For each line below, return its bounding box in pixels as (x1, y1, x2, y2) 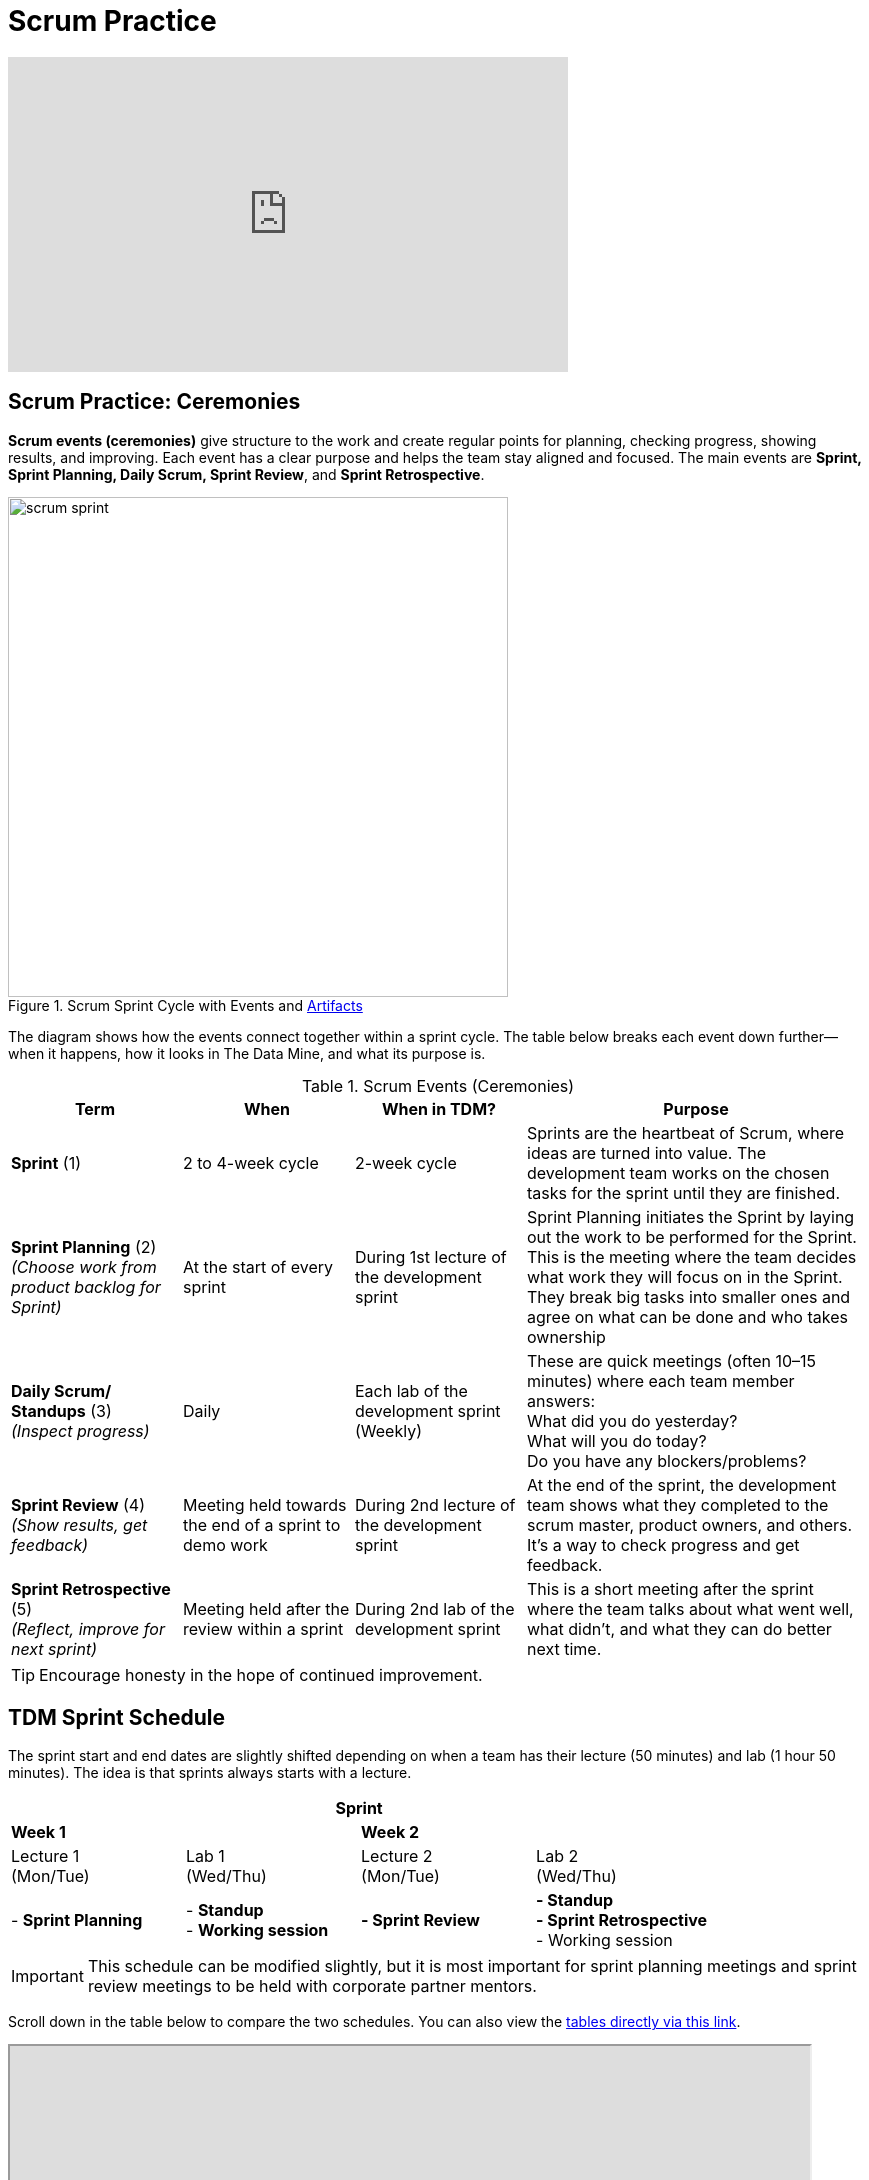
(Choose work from (11, 1256, 157, 1277)
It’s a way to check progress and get (527, 1534, 800, 1555)
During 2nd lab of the (355, 1598, 515, 1619)
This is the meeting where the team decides (527, 1246, 857, 1267)
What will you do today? (527, 1430, 707, 1451)
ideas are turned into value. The (527, 1142, 766, 1163)
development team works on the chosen (527, 1162, 830, 1183)
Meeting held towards (183, 1494, 347, 1515)
